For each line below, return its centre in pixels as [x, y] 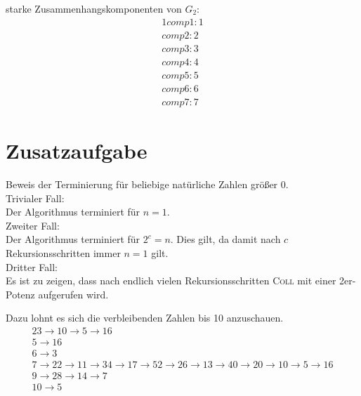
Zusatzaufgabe [77, 150]
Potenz [20, 294]
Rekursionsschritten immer [63, 252]
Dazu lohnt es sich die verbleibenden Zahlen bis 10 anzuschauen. [145, 318]
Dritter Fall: [32, 266]
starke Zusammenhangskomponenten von [94, 8]
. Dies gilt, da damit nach [225, 239]
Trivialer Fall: [35, 198]
